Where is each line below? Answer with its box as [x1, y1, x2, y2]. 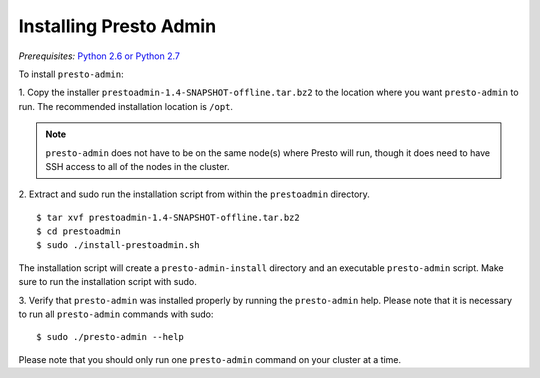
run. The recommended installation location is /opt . [18, 100, 234, 112]
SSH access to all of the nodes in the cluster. [45, 160, 230, 172]
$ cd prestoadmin [36, 226, 121, 237]
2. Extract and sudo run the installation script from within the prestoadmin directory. [18, 188, 370, 200]
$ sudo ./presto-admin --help [36, 331, 185, 343]
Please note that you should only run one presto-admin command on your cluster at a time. [18, 353, 402, 365]
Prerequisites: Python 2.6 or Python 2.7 [18, 50, 180, 62]
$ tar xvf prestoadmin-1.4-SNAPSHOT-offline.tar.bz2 [36, 211, 300, 223]
